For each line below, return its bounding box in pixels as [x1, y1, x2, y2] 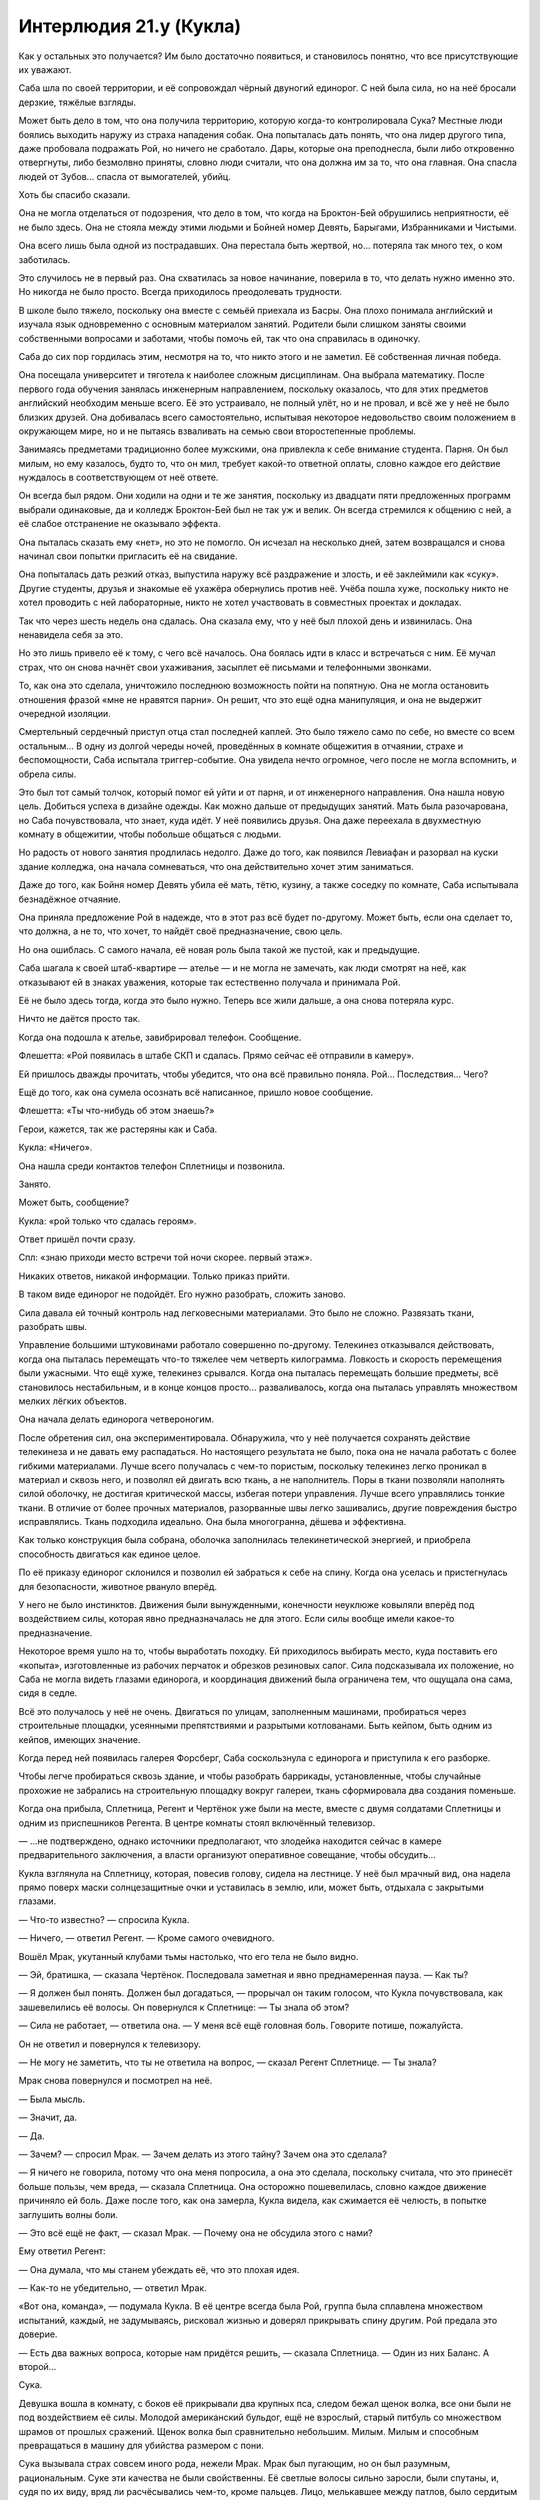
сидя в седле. [18, 1687, 78, 1699]
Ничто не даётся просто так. [18, 1013, 141, 1025]
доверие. [18, 2328, 58, 2340]
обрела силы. [18, 768, 77, 780]
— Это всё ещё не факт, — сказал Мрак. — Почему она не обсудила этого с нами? [18, 2226, 374, 2239]
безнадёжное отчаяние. [18, 893, 122, 905]
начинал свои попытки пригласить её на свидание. [18, 550, 239, 562]
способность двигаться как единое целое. [18, 1548, 202, 1560]
